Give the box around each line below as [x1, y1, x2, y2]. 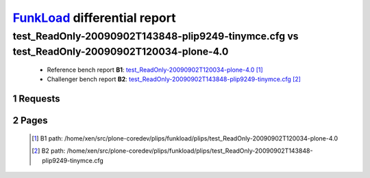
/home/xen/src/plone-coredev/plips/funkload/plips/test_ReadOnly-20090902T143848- [66, 147, 313, 155]
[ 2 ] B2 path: [32, 147, 66, 155]
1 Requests [12, 93, 60, 105]
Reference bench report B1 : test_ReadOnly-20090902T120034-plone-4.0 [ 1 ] [47, 65, 263, 74]
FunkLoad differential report [12, 10, 176, 25]
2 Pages [12, 115, 48, 126]
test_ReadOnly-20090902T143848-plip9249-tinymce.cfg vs [12, 30, 299, 42]
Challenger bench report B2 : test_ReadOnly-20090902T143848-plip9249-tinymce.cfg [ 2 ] [47, 75, 301, 83]
